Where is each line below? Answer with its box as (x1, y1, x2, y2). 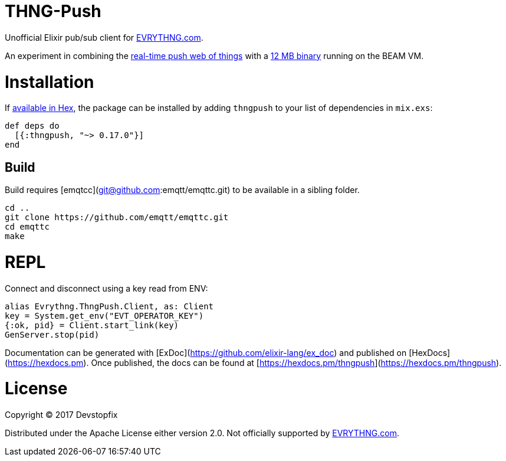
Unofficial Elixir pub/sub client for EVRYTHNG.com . (5, 32, 203, 42)
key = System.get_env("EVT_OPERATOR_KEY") (5, 310, 204, 321)
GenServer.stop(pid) (5, 329, 100, 339)
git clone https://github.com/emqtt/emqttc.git (5, 212, 229, 223)
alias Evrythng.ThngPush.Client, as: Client (5, 301, 214, 311)
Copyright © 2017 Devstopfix (5, 410, 118, 420)
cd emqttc (5, 222, 50, 232)
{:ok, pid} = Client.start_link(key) (5, 320, 179, 330)
